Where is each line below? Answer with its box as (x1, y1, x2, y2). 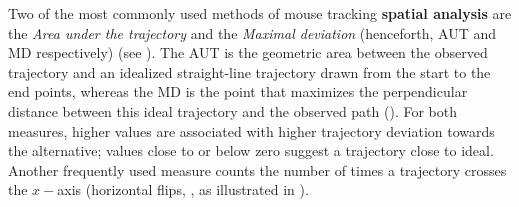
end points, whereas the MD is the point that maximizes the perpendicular (8, 81, 468, 102)
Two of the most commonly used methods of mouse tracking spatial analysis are (8, 3, 512, 23)
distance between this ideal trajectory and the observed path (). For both (8, 100, 457, 121)
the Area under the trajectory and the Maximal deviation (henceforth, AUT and (8, 22, 497, 43)
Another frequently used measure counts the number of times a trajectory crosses (8, 159, 507, 180)
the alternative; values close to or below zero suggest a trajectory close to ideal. (8, 140, 494, 161)
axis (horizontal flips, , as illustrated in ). (57, 179, 309, 200)
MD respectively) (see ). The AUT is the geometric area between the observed (8, 42, 488, 63)
